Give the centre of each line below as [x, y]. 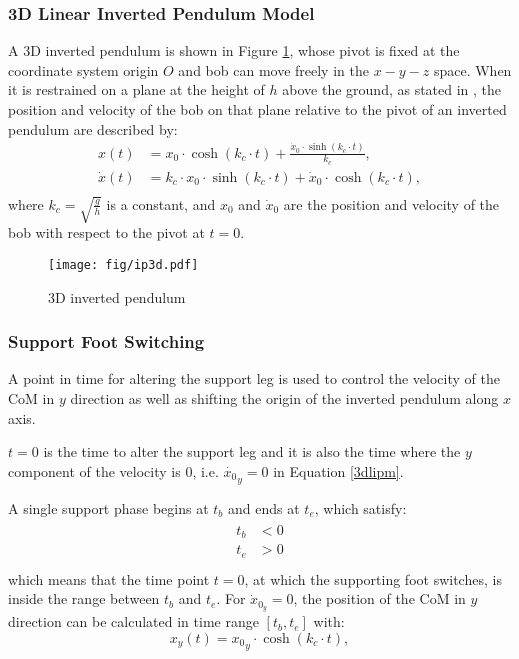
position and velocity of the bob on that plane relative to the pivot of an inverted [257, 109]
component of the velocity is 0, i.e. [113, 470]
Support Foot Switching [106, 341]
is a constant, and [161, 203]
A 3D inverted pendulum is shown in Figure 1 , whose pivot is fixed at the [234, 50]
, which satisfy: [360, 508]
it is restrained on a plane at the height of [136, 89]
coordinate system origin [83, 69]
